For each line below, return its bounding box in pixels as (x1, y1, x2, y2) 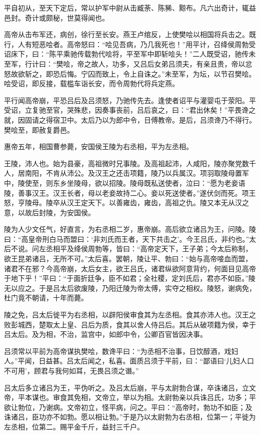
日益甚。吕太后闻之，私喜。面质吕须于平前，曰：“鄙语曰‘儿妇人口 (38, 355, 254, 366)
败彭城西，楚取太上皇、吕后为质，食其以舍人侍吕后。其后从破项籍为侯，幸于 (4, 319, 256, 329)
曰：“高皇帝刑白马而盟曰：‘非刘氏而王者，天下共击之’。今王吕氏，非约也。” (4, 233, 249, 244)
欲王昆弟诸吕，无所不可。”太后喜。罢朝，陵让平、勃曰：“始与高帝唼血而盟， (4, 253, 252, 264)
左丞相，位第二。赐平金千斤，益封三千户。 (4, 421, 144, 431)
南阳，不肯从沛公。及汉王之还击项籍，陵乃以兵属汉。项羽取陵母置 (24, 168, 242, 178)
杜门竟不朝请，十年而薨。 (4, 292, 88, 303)
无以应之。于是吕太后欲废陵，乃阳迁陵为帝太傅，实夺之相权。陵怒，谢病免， (4, 282, 256, 293)
